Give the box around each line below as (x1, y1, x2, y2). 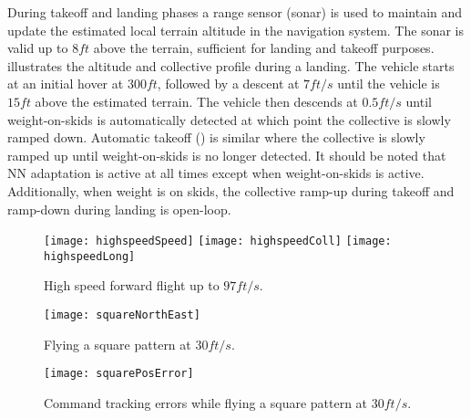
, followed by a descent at (157, 74, 300, 93)
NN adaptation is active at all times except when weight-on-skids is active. (7, 163, 425, 183)
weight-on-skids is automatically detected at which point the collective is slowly (7, 110, 451, 129)
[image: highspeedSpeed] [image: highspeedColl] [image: (44, 235, 392, 248)
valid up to (7, 38, 68, 58)
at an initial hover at (7, 74, 124, 93)
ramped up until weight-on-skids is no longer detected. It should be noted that (7, 145, 446, 164)
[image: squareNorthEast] (44, 309, 200, 322)
